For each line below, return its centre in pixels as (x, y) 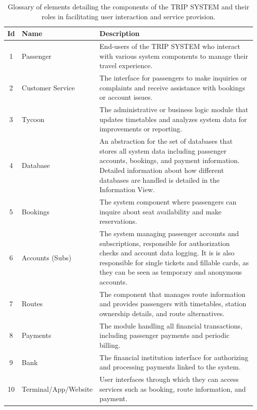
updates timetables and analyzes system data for (173, 119)
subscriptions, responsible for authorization (165, 243)
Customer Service (48, 87)
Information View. (127, 189)
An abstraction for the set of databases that (166, 141)
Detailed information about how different (162, 170)
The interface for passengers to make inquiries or (173, 78)
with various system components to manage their (174, 56)
